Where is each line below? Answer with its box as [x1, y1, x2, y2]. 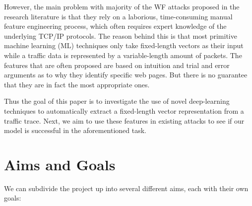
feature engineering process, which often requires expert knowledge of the [4, 21, 227, 31]
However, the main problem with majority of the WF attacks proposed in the [4, 1, 240, 11]
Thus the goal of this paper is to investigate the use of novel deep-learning [4, 96, 230, 106]
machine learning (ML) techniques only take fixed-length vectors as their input [4, 40, 244, 51]
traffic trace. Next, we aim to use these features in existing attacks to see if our [4, 115, 245, 126]
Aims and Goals [4, 154, 116, 174]
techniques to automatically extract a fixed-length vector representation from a [4, 105, 244, 116]
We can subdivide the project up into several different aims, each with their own [4, 183, 249, 193]
